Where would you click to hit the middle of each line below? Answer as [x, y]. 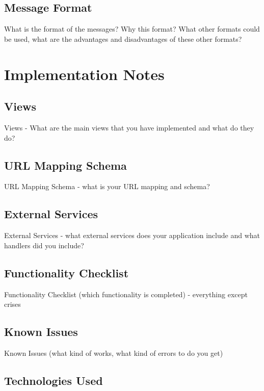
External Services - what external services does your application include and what [132, 235]
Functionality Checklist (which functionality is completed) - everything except [126, 294]
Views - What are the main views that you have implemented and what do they [129, 127]
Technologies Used [54, 380]
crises [12, 304]
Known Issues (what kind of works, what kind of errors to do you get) [114, 353]
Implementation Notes [84, 74]
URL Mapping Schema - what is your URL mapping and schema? [107, 186]
